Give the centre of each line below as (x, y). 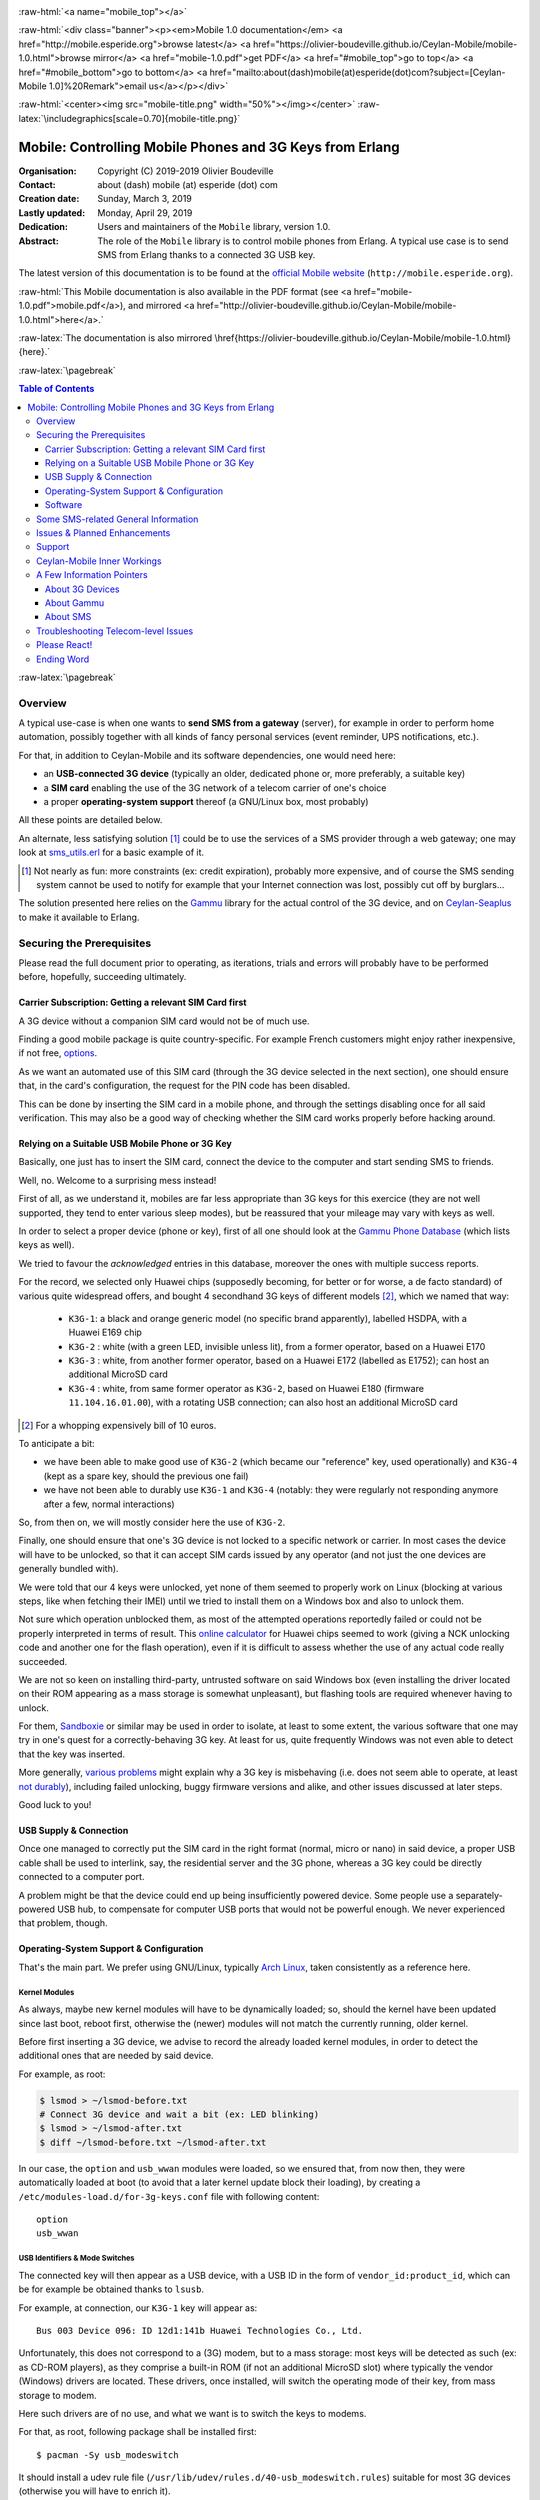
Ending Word (63, 659)
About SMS (68, 617)
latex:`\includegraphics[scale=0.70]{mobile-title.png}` (129, 118)
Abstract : (38, 241)
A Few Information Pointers (92, 575)
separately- (479, 1895)
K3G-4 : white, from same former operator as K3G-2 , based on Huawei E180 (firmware (246, 1388)
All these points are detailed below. (90, 820)
